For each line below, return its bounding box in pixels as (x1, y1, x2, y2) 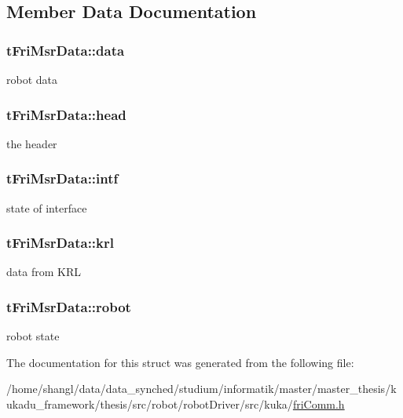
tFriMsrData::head (6, 104, 126, 124)
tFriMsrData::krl (6, 233, 114, 253)
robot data (6, 71, 58, 87)
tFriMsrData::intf (6, 169, 119, 188)
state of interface (6, 199, 87, 216)
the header (6, 135, 57, 151)
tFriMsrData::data (6, 40, 125, 60)
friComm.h (292, 396, 345, 413)
